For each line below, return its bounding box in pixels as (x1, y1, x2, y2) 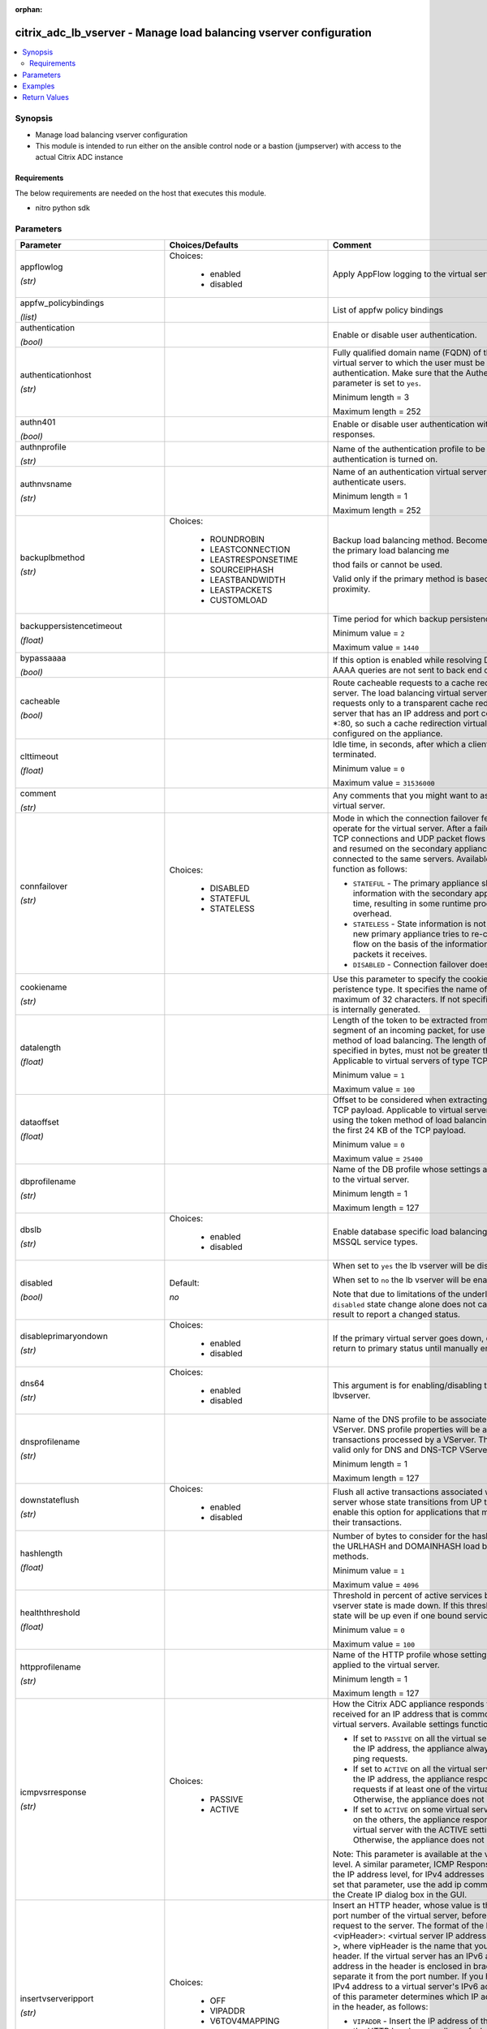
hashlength (19, 1548, 63, 1559)
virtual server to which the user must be (333, 357, 485, 368)
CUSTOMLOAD (209, 595, 268, 606)
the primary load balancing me (333, 545, 450, 556)
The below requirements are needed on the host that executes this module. (15, 187, 267, 198)
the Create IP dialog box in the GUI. (333, 1889, 468, 1901)
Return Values (22, 93, 69, 102)
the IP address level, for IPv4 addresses (333, 1869, 485, 1880)
